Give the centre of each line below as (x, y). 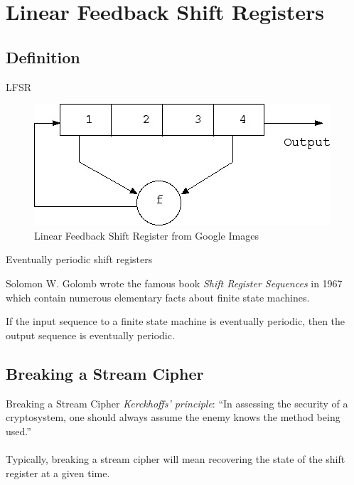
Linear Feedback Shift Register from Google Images (146, 235)
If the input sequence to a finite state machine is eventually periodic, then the (176, 321)
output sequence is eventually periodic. (90, 335)
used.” (18, 431)
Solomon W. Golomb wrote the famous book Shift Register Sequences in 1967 (174, 283)
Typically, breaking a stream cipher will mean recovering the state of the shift (176, 458)
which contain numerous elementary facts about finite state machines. (158, 297)
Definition (43, 57)
